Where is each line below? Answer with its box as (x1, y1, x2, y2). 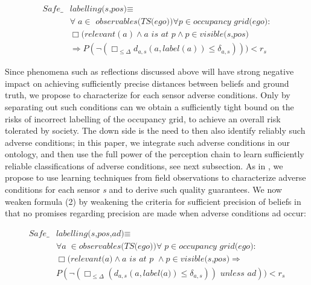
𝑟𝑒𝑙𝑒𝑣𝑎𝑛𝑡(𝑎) (71, 254, 113, 263)
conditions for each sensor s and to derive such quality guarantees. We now (5, 183, 282, 196)
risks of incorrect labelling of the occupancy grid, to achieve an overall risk (5, 112, 281, 125)
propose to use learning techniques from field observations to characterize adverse (5, 171, 306, 184)
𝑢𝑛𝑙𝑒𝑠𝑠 (220, 269, 245, 278)
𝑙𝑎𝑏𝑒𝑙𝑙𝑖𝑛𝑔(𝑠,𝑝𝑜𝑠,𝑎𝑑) (56, 229, 124, 238)
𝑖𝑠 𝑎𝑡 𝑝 (129, 254, 154, 263)
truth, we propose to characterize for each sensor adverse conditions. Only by (5, 89, 290, 101)
